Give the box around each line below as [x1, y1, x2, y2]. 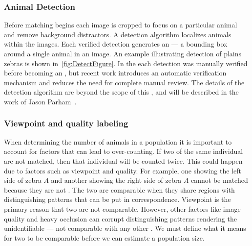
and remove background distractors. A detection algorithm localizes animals [4, 29, 231, 39]
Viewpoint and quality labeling [4, 117, 128, 129]
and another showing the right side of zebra [51, 175, 182, 185]
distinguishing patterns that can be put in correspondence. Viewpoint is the [4, 194, 231, 204]
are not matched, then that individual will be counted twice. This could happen [4, 155, 243, 166]
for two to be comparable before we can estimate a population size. [4, 232, 205, 243]
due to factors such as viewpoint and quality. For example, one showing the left [4, 165, 241, 175]
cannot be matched [191, 175, 248, 185]
